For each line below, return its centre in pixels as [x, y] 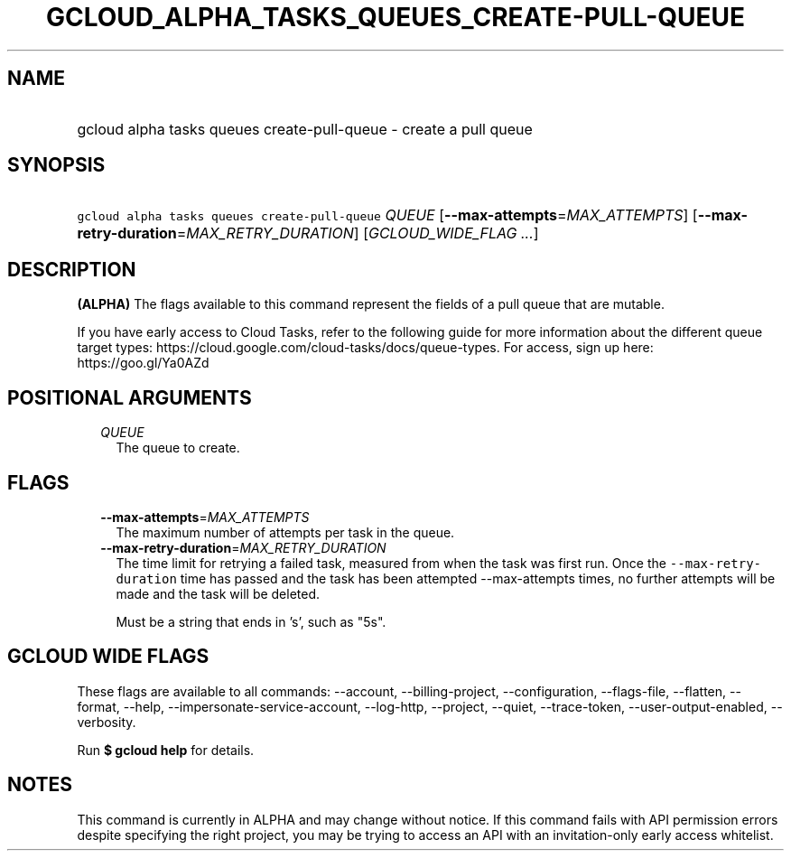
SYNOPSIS [56, 165]
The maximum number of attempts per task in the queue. [285, 532]
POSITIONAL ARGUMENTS [130, 397]
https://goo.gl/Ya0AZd [143, 363]
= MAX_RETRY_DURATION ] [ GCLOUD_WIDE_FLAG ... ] [358, 233]
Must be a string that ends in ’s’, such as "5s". [251, 621]
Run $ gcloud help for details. [166, 750]
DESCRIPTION [72, 269]
